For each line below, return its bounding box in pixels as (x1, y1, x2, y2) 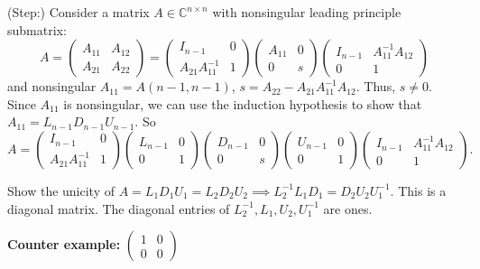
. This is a (390, 181, 447, 199)
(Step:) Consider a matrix (7, 3, 150, 21)
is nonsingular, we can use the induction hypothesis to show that (63, 94, 422, 113)
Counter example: (7, 235, 121, 254)
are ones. (323, 199, 373, 218)
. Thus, (355, 77, 396, 96)
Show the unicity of (7, 181, 115, 199)
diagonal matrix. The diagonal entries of (7, 199, 230, 218)
